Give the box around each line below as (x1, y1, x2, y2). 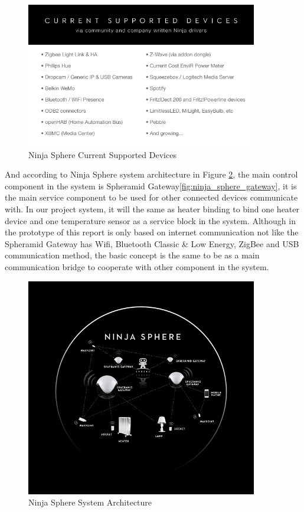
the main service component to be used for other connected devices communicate (5, 191, 298, 204)
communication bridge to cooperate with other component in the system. (5, 260, 269, 273)
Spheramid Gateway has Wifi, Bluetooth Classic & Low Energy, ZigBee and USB (5, 237, 299, 250)
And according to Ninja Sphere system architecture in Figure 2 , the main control (5, 168, 298, 180)
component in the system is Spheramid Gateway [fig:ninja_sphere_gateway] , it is (5, 179, 297, 192)
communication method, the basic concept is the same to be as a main (5, 249, 260, 261)
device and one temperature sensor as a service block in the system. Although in (5, 214, 296, 227)
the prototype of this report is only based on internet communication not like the (5, 226, 299, 238)
